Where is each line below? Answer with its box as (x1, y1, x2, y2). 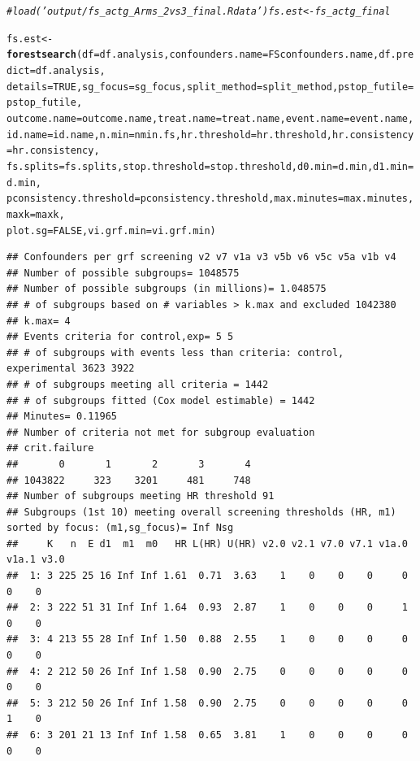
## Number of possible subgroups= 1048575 (6, 267, 240, 279)
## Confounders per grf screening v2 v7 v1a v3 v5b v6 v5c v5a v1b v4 (6, 251, 396, 263)
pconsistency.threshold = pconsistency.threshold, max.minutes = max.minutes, (6, 193, 414, 205)
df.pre (379, 49, 414, 61)
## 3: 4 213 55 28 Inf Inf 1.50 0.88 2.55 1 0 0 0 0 (6, 633, 408, 646)
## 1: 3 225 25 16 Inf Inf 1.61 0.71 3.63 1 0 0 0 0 (6, 570, 408, 582)
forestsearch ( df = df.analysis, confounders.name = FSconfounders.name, (6, 49, 379, 61)
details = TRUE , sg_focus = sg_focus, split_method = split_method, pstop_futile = (6, 80, 414, 93)
